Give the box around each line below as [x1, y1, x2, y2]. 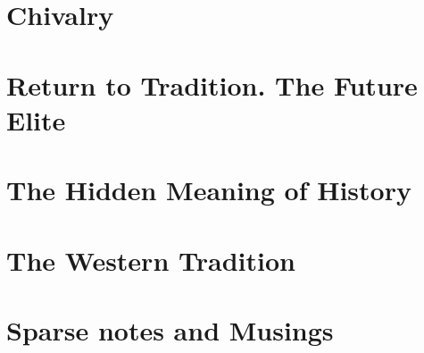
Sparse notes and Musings [6, 311, 334, 348]
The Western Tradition [6, 241, 295, 278]
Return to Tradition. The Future [6, 66, 418, 103]
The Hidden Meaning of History [6, 172, 412, 208]
